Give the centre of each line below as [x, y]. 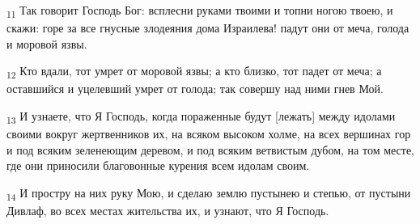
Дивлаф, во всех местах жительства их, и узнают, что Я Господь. [168, 211]
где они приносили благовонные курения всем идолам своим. [158, 165]
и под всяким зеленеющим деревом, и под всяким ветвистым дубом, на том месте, [211, 149]
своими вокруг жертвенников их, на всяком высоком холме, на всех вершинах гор [209, 134]
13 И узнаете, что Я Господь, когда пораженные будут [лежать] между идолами [201, 117]
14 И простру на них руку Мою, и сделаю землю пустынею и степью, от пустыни [209, 193]
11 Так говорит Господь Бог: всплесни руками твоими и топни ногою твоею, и [200, 11]
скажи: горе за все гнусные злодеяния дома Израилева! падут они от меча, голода [208, 28]
